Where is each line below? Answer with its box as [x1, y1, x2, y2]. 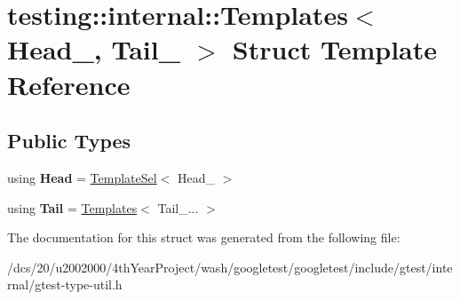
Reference [7, 66, 131, 102]
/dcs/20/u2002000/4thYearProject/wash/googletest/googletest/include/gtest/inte [7, 257, 453, 276]
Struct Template [232, 31, 437, 67]
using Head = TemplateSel [7, 168, 157, 186]
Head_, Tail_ [7, 31, 181, 67]
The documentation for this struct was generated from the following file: [7, 228, 401, 247]
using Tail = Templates [7, 198, 138, 217]
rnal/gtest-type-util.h [7, 275, 123, 294]
